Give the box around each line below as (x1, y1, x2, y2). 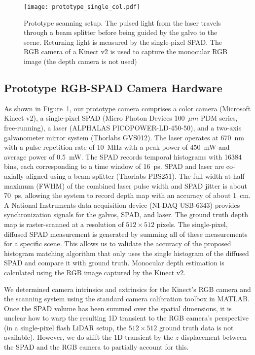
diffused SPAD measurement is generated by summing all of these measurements (4, 228, 248, 239)
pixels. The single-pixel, (156, 219, 228, 229)
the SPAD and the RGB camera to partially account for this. (4, 342, 189, 352)
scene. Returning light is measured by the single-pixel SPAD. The (24, 36, 222, 47)
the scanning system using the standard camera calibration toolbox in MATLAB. (4, 293, 250, 304)
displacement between (181, 332, 247, 342)
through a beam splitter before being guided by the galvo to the (24, 27, 218, 37)
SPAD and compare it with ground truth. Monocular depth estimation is (4, 258, 224, 268)
